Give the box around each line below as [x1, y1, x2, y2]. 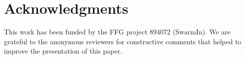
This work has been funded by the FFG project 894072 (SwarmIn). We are [4, 27, 231, 37]
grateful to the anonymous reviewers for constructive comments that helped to [4, 36, 242, 46]
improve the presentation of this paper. [4, 46, 122, 56]
